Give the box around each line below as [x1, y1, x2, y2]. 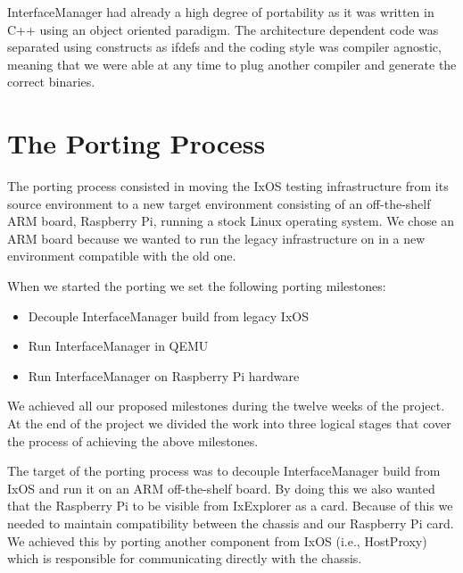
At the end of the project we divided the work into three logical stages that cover [7, 414, 451, 433]
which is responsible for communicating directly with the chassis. [7, 549, 362, 568]
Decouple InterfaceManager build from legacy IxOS [28, 306, 309, 325]
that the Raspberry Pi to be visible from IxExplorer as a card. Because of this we [7, 496, 453, 515]
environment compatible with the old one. [7, 246, 236, 265]
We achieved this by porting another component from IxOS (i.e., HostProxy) [7, 531, 427, 550]
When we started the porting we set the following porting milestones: [7, 277, 386, 295]
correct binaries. [7, 72, 95, 91]
